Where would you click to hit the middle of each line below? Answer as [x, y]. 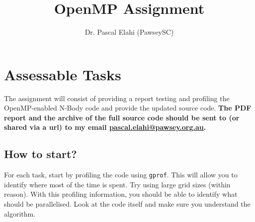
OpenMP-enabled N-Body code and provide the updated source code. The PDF [128, 108]
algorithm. [20, 213]
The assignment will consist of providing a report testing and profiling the [117, 98]
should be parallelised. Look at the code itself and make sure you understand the [127, 204]
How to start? [41, 154]
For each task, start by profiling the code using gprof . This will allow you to [121, 175]
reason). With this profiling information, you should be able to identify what [121, 194]
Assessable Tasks [63, 74]
